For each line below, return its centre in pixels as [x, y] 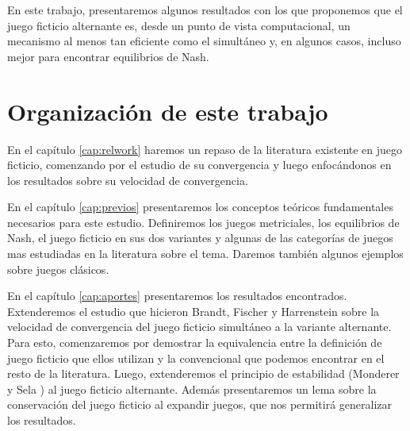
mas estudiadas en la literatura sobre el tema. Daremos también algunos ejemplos [205, 254]
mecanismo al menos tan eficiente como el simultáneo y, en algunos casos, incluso [204, 41]
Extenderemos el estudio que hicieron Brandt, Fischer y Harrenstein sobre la [194, 311]
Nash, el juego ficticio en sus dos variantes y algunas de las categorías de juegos [200, 238]
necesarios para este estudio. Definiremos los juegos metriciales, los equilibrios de [203, 222]
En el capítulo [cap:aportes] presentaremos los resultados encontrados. [177, 296]
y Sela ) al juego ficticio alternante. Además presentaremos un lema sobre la [192, 389]
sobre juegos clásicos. [58, 269]
